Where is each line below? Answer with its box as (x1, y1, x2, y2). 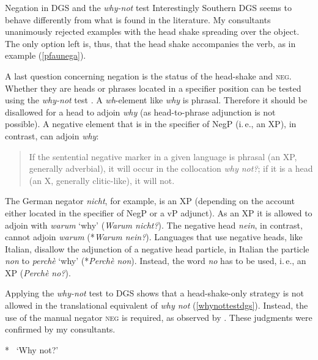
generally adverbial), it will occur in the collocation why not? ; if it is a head (29, 162, 313, 175)
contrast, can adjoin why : (5, 129, 99, 142)
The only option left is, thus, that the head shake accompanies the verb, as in (5, 37, 296, 50)
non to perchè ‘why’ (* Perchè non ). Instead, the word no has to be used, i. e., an (5, 254, 306, 267)
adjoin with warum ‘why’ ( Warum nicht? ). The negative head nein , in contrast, (5, 218, 303, 231)
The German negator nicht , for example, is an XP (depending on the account (5, 194, 295, 207)
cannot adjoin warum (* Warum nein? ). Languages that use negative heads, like (5, 230, 303, 243)
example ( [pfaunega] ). (5, 49, 86, 62)
